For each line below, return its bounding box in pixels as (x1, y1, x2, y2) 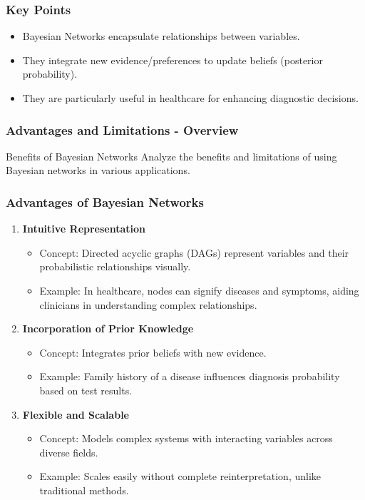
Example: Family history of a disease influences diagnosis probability (39, 369, 340, 384)
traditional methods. (39, 482, 129, 497)
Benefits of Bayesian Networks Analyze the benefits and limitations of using (6, 148, 337, 163)
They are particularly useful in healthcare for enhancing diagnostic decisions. (22, 91, 359, 105)
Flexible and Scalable (22, 407, 129, 422)
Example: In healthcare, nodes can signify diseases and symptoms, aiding (39, 283, 359, 297)
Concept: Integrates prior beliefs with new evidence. (39, 345, 267, 359)
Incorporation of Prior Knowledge (22, 321, 194, 336)
